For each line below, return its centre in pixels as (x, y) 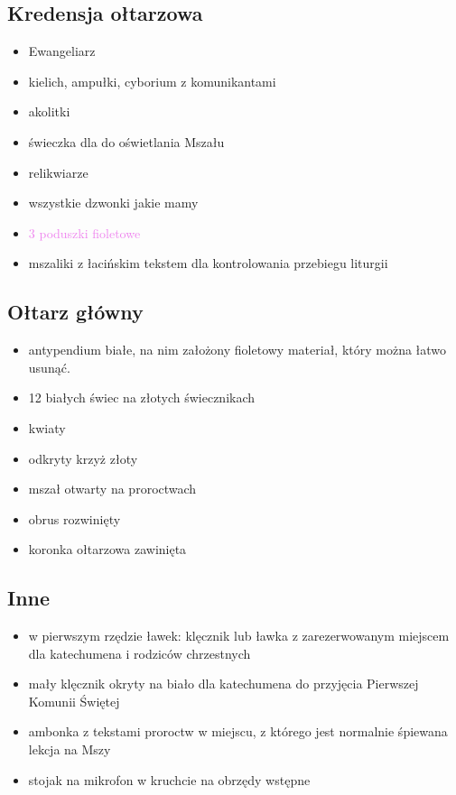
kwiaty (47, 427)
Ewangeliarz (62, 51)
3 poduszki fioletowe (84, 232)
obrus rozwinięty (74, 518)
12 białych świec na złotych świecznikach (142, 397)
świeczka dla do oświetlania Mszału (126, 141)
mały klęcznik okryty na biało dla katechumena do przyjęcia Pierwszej (223, 684)
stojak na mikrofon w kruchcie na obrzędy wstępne (169, 779)
